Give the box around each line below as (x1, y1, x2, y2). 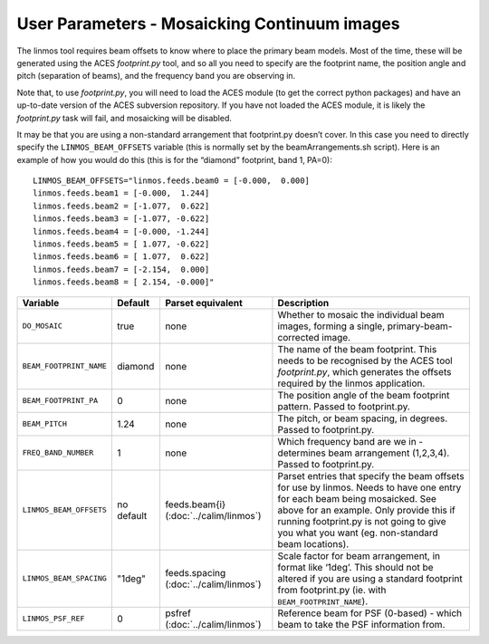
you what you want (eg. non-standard (277, 526, 438, 539)
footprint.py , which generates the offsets (277, 365, 452, 378)
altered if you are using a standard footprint (277, 572, 464, 584)
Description (277, 296, 330, 309)
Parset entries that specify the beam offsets (277, 469, 465, 482)
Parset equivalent (164, 296, 244, 309)
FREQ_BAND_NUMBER (22, 448, 94, 457)
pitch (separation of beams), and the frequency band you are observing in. (16, 71, 296, 82)
